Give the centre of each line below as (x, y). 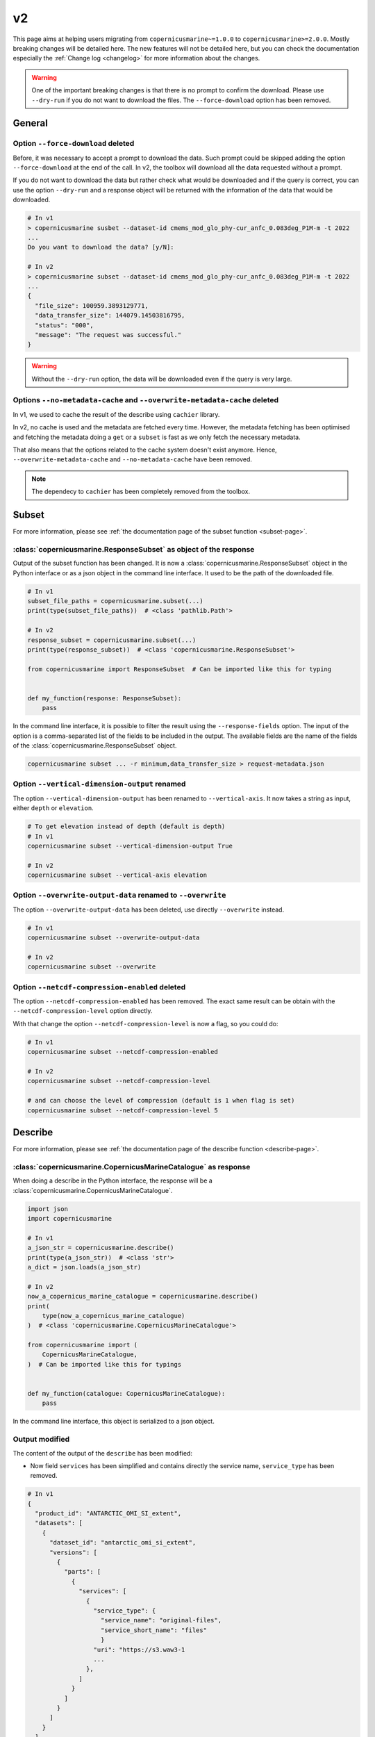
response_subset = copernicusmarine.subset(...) (112, 640)
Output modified (41, 1440)
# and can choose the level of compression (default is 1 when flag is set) (161, 1101)
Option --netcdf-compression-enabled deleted (99, 987)
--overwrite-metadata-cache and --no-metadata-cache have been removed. (133, 459)
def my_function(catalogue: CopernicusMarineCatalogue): (126, 1394)
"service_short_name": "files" (154, 1630)
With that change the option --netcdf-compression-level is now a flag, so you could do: (145, 1023)
